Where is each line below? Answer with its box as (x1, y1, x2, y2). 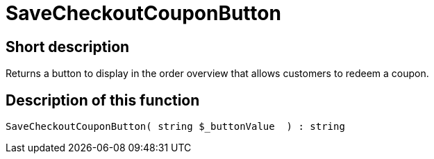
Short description (6, 37, 130, 56)
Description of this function (6, 91, 200, 109)
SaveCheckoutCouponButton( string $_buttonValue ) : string (6, 121, 345, 133)
